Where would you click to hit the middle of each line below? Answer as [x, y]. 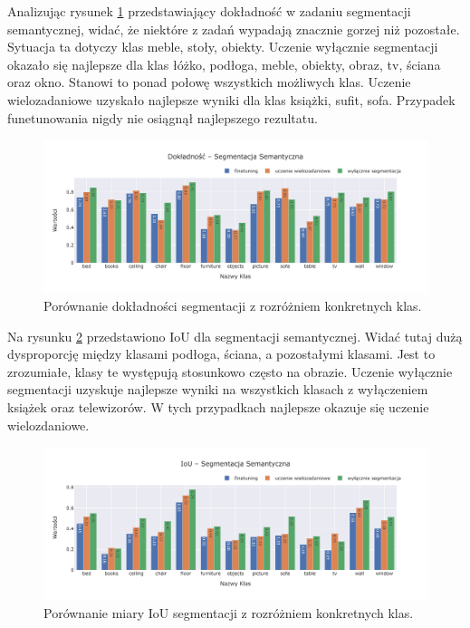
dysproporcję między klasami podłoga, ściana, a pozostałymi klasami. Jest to [221, 354]
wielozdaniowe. [48, 425]
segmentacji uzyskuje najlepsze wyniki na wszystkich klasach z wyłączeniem [218, 389]
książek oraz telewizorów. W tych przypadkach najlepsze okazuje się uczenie [218, 407]
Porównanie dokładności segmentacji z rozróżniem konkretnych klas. [233, 306]
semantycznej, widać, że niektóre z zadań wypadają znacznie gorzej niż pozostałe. [234, 29]
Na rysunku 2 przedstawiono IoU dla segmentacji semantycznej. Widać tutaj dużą [235, 336]
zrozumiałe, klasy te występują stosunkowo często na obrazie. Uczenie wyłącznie [230, 371]
